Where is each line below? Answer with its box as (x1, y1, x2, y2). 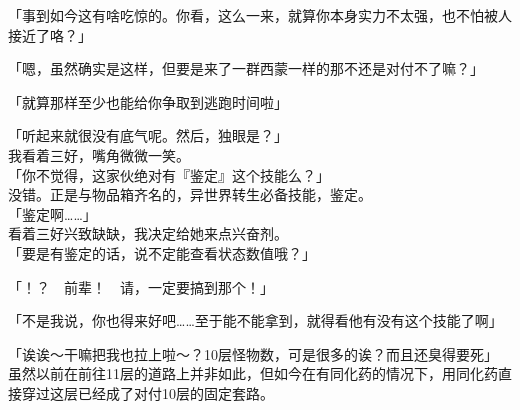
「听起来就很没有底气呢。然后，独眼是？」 (8, 125, 288, 146)
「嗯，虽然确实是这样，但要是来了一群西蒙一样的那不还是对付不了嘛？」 (8, 58, 484, 79)
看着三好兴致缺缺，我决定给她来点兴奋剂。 (8, 223, 288, 244)
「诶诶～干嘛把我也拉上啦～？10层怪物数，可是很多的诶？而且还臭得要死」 (8, 343, 498, 364)
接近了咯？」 (8, 24, 92, 45)
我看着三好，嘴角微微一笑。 (8, 144, 190, 165)
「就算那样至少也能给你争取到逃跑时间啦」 (8, 91, 288, 112)
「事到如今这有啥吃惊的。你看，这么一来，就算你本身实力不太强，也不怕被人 (8, 5, 512, 25)
